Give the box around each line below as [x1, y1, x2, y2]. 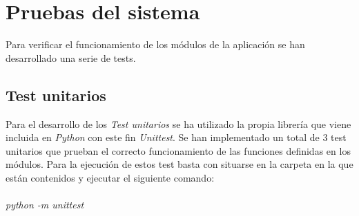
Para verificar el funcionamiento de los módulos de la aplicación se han [6, 37, 305, 52]
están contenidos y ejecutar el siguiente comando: [6, 170, 215, 184]
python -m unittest [6, 197, 84, 212]
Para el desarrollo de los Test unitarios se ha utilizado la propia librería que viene [6, 116, 351, 131]
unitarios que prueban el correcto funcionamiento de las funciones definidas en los [6, 143, 351, 158]
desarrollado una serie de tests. [6, 50, 136, 65]
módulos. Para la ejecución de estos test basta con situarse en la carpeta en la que [6, 157, 353, 171]
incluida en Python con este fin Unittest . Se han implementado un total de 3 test [6, 130, 347, 144]
